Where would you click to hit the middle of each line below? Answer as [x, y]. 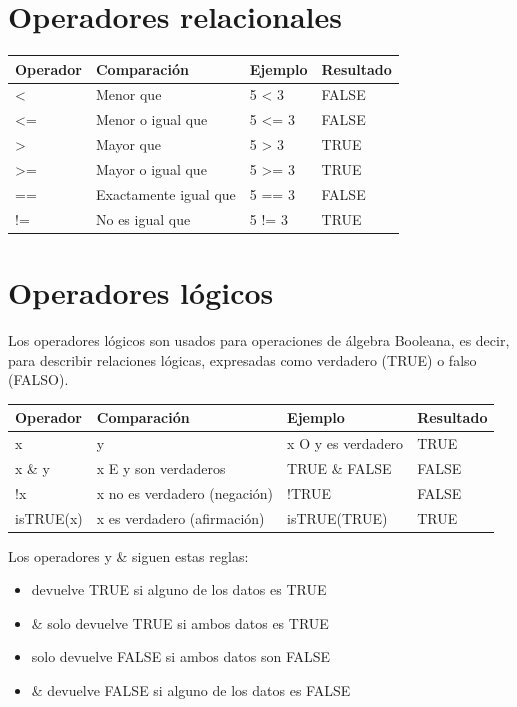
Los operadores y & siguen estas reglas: [128, 555]
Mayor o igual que [151, 169]
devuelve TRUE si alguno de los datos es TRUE [179, 589]
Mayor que [128, 144]
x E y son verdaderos [161, 467]
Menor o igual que [151, 119]
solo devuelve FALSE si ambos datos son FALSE [181, 656]
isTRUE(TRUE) [337, 517]
